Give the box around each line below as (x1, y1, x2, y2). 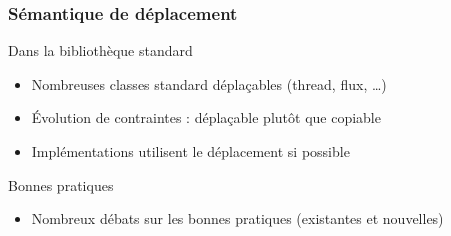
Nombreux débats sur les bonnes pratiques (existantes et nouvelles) (31, 208, 444, 229)
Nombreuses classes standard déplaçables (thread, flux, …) (31, 73, 387, 94)
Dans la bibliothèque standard (8, 40, 193, 61)
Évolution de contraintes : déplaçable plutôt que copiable (31, 107, 381, 128)
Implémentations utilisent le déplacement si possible (31, 141, 350, 161)
